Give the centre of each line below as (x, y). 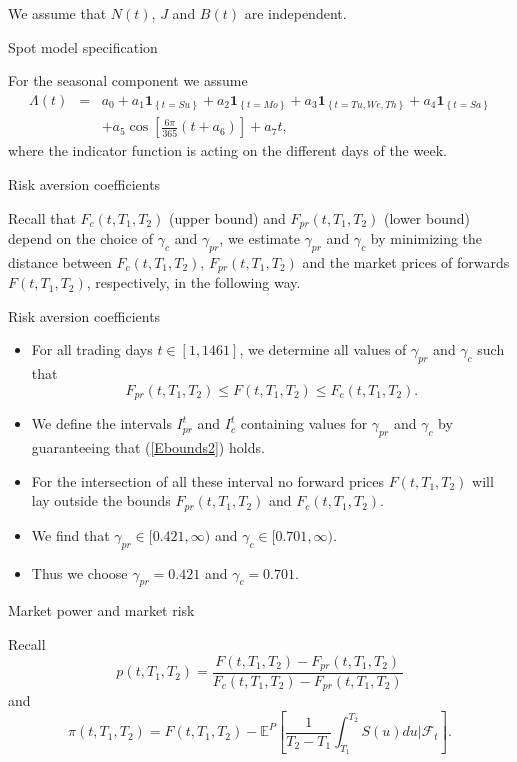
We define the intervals (101, 423)
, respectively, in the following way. (193, 282)
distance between (60, 261)
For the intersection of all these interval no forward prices (208, 480)
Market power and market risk (101, 610)
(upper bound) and (227, 217)
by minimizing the (426, 238)
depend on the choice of (81, 238)
